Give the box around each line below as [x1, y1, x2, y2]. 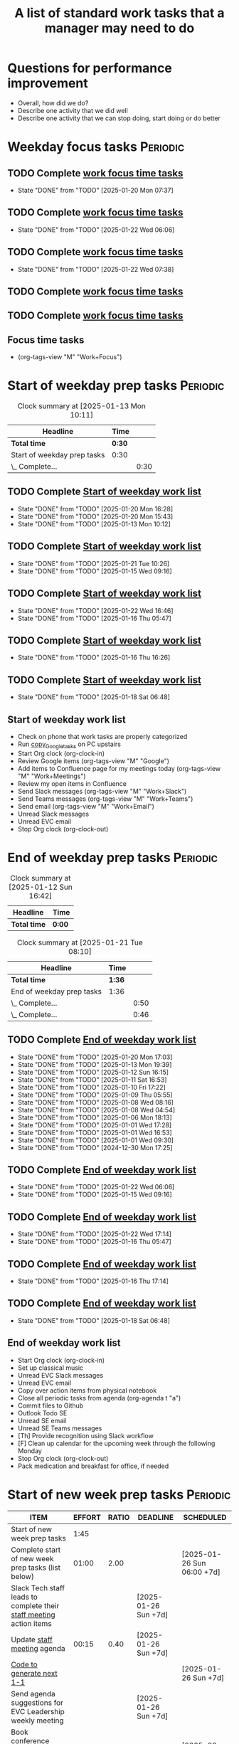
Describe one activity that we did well [17, 106, 128, 115]
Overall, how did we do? [17, 98, 89, 107]
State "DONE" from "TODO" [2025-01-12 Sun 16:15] [17, 1068, 169, 1076]
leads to [11, 1592, 38, 1602]
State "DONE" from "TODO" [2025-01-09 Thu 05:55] [17, 1090, 173, 1099]
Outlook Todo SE [17, 1408, 68, 1417]
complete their [11, 1600, 60, 1610]
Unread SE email [17, 1416, 67, 1425]
